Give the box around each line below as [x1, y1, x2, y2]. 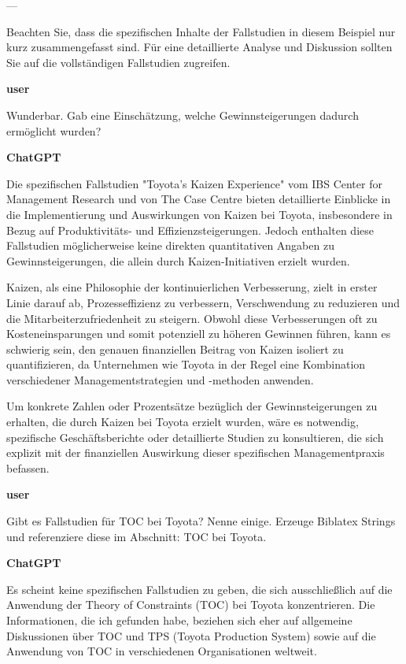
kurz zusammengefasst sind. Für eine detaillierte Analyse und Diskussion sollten [6, 39, 393, 55]
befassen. [6, 459, 50, 476]
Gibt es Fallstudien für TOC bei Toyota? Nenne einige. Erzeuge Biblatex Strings [6, 513, 396, 529]
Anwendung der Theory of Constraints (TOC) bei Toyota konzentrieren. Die [6, 596, 375, 613]
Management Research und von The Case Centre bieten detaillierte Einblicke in [6, 191, 391, 207]
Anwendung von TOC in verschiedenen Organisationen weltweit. [6, 643, 317, 659]
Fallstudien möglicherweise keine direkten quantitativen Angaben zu [6, 237, 334, 254]
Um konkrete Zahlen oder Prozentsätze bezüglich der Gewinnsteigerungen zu [6, 398, 378, 414]
